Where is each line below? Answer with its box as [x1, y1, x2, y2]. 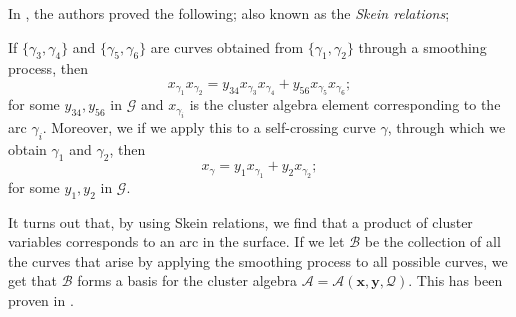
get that [8, 270, 57, 291]
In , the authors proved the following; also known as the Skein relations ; [8, 3, 450, 23]
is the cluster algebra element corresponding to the [189, 94, 501, 115]
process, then [8, 58, 88, 79]
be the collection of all [364, 231, 501, 252]
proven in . [8, 289, 74, 310]
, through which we [387, 116, 506, 137]
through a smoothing [358, 36, 487, 57]
